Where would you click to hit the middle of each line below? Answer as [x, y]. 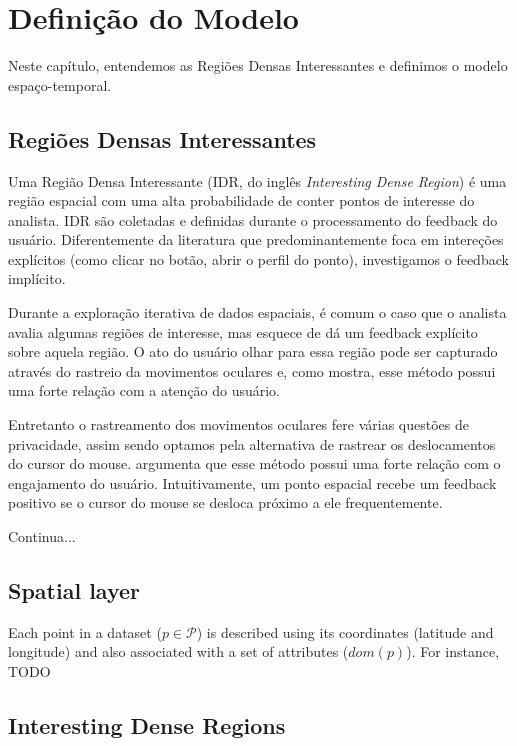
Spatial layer [74, 590]
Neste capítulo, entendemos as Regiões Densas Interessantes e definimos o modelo [258, 65]
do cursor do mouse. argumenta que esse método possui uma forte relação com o [254, 463]
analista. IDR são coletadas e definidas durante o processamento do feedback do [253, 219]
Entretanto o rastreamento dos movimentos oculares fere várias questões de [238, 424]
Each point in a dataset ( [85, 631]
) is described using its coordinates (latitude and [345, 631]
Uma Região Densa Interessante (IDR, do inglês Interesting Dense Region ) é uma [257, 180]
